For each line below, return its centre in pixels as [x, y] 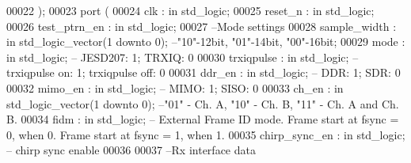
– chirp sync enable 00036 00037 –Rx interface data [131, 150]
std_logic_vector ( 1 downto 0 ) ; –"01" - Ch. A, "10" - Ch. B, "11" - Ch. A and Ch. [203, 103]
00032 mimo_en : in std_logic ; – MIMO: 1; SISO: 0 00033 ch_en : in [175, 87]
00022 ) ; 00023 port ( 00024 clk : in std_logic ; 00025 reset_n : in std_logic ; [190, 10]
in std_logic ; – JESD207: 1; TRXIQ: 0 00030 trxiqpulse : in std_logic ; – [183, 57]
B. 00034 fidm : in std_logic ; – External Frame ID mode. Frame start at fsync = [203, 119]
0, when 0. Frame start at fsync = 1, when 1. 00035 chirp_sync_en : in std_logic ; [206, 134]
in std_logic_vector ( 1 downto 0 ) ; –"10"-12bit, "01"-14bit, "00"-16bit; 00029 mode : [206, 42]
